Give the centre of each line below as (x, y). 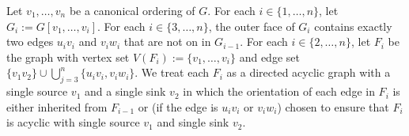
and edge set (269, 57)
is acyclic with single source (73, 122)
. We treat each (172, 72)
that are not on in (167, 42)
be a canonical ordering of (132, 10)
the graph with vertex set (68, 57)
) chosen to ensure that (333, 106)
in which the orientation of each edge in (279, 91)
